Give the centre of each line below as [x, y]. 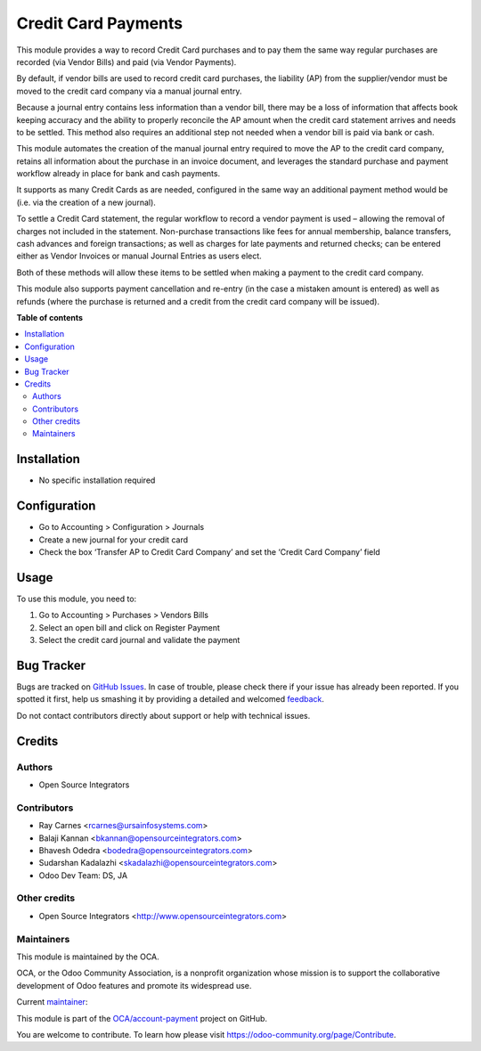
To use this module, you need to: [77, 599]
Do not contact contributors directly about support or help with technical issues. [163, 715]
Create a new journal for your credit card [114, 540]
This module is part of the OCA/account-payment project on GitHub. [142, 1018]
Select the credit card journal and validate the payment [139, 640]
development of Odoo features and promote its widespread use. [134, 985]
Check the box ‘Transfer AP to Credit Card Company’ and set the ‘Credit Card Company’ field [209, 552]
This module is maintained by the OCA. [88, 957]
